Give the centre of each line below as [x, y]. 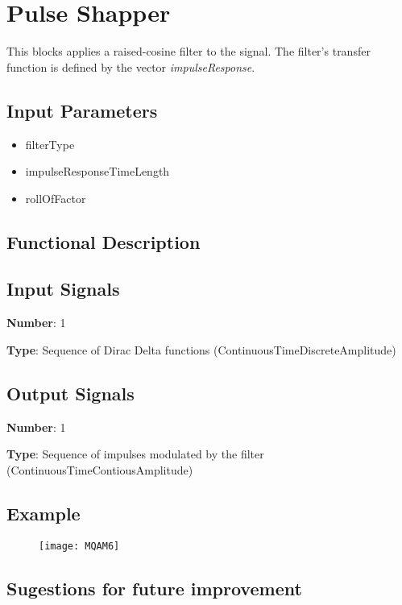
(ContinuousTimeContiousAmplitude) [100, 469]
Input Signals [63, 289]
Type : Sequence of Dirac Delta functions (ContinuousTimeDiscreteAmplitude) [201, 349]
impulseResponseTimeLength [97, 171]
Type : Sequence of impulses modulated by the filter [135, 454]
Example [44, 513]
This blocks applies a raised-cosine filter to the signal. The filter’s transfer [189, 51]
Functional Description [104, 241]
